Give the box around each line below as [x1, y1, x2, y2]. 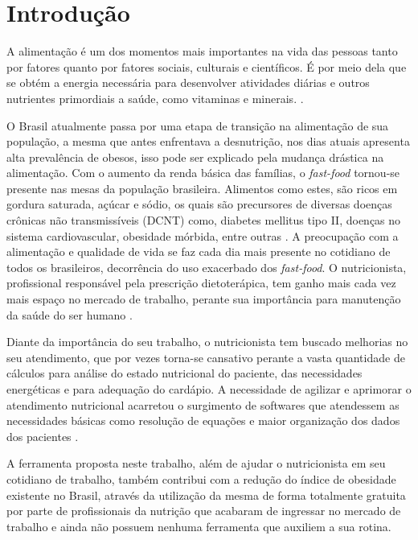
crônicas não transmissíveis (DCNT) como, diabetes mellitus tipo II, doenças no [6, 212, 401, 229]
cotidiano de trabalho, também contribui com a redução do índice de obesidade [6, 470, 396, 487]
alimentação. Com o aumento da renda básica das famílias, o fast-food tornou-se [6, 164, 400, 181]
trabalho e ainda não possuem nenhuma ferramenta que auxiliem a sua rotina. [6, 517, 391, 534]
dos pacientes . [6, 427, 79, 444]
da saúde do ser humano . [6, 306, 133, 323]
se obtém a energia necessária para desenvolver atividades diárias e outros [6, 74, 370, 91]
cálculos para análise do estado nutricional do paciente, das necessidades [6, 365, 363, 381]
